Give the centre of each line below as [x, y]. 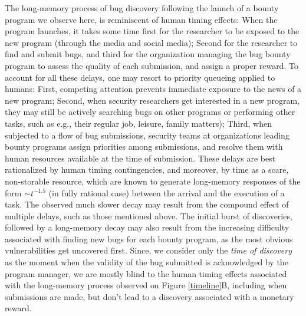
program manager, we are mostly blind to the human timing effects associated [146, 273]
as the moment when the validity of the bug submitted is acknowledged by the [147, 262]
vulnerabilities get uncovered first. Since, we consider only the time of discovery [149, 250]
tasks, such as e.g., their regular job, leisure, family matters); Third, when [138, 123]
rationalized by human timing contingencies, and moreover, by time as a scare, [147, 169]
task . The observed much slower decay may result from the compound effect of [147, 204]
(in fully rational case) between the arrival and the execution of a [167, 192]
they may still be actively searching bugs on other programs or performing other [150, 112]
